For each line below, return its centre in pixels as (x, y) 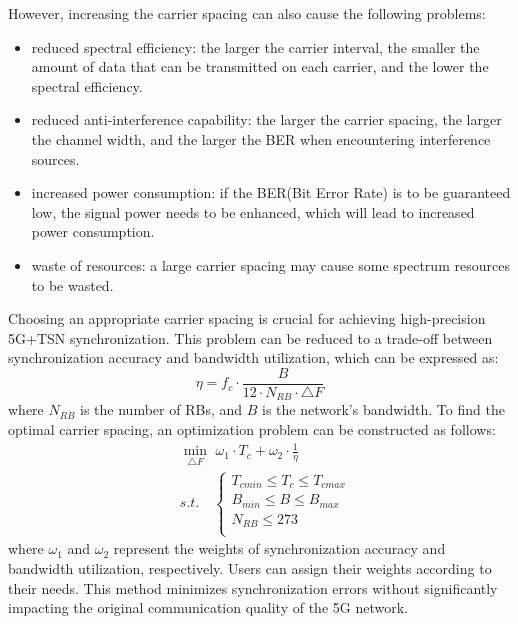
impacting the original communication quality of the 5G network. (208, 607)
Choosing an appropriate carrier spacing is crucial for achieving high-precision (247, 318)
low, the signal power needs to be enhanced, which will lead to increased (253, 211)
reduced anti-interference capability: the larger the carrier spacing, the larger (266, 119)
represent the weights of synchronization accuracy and (279, 548)
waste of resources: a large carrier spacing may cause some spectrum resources (270, 264)
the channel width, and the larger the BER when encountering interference (261, 138)
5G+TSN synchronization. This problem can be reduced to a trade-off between (250, 337)
